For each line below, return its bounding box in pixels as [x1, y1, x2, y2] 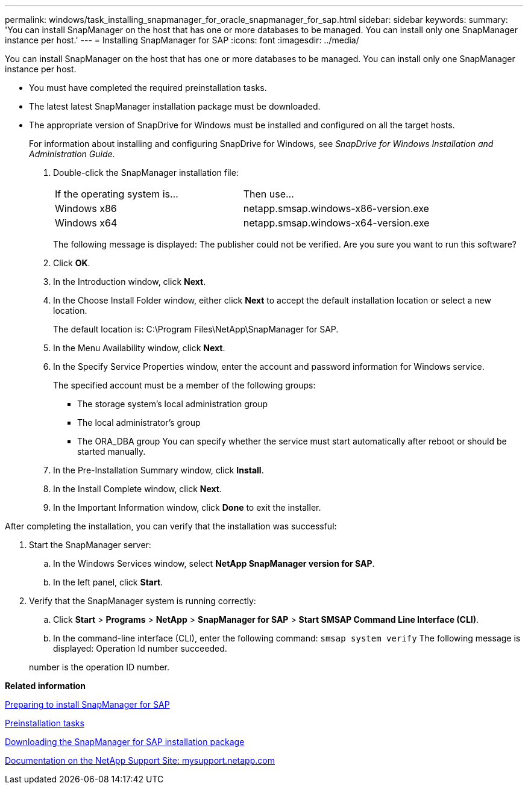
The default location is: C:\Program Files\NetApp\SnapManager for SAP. [53, 324, 339, 334]
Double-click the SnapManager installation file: [53, 167, 239, 178]
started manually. [77, 446, 146, 457]
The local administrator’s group [77, 417, 201, 428]
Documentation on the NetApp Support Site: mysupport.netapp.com [5, 755, 275, 766]
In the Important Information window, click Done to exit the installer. [53, 502, 321, 513]
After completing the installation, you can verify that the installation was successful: [5, 521, 337, 531]
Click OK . [53, 258, 90, 268]
